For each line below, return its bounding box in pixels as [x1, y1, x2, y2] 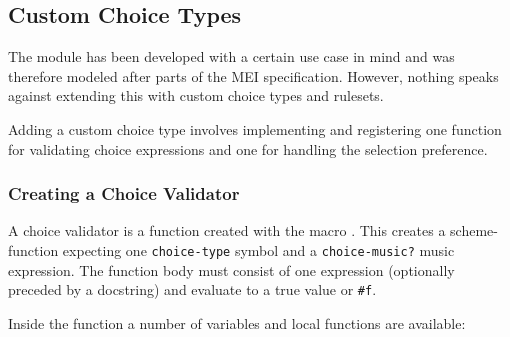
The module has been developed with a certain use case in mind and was [8, 46, 455, 67]
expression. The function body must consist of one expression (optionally [8, 259, 455, 280]
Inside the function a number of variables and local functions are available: [8, 312, 466, 333]
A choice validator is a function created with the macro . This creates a [8, 220, 446, 241]
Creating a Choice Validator [8, 181, 240, 206]
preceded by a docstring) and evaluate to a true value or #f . [8, 279, 377, 300]
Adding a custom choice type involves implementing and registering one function [8, 118, 502, 139]
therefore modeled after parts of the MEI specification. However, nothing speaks [8, 65, 499, 86]
